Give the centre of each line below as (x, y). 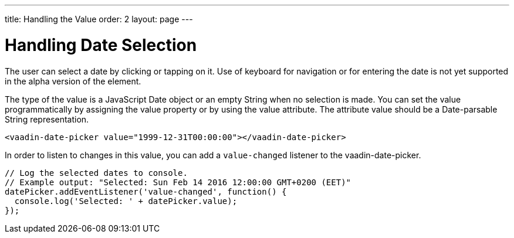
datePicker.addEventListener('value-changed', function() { (146, 191)
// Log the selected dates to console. (96, 173)
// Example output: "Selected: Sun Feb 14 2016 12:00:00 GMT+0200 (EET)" (178, 182)
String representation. (47, 119)
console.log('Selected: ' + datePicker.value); (126, 201)
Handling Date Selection (101, 45)
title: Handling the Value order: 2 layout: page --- (99, 19)
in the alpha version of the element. (73, 81)
